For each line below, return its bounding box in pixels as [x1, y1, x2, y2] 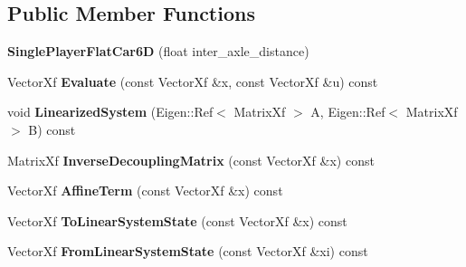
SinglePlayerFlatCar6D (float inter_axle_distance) [7, 42, 309, 61]
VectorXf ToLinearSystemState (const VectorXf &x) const [7, 211, 347, 230]
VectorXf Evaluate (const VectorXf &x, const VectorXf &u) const [7, 72, 378, 91]
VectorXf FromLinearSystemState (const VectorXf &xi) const [7, 242, 368, 261]
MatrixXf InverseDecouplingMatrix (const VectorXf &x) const [7, 150, 375, 169]
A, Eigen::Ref [310, 102, 385, 121]
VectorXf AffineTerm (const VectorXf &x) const [7, 181, 283, 200]
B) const [28, 119, 76, 138]
